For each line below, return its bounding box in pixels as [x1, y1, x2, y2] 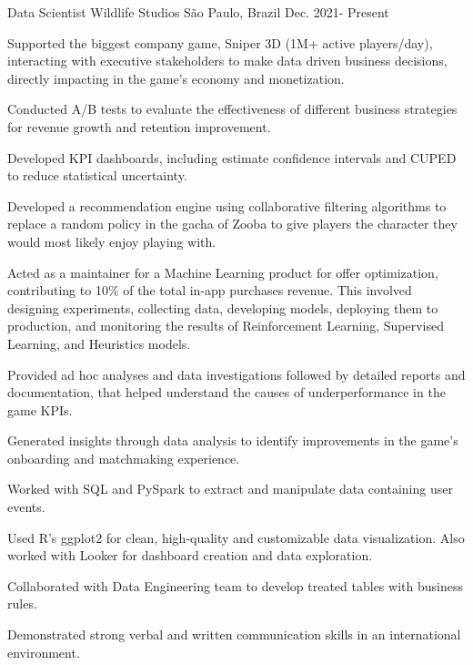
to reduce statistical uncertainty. [7, 166, 187, 185]
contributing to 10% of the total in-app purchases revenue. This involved [7, 281, 412, 300]
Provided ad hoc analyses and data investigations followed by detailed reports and [7, 364, 466, 384]
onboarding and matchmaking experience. [7, 448, 240, 467]
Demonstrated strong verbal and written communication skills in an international [7, 625, 461, 644]
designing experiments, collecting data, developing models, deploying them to [7, 298, 438, 317]
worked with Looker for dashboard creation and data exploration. [7, 546, 373, 565]
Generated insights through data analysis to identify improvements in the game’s [7, 431, 458, 450]
